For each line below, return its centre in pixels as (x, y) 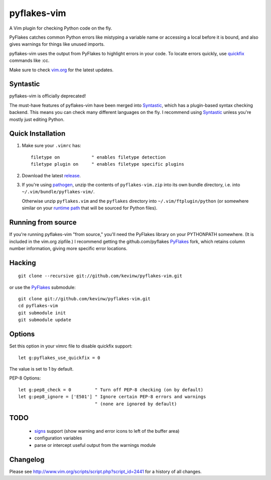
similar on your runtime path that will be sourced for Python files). (90, 208)
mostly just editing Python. (37, 119)
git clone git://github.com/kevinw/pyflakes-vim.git (84, 299)
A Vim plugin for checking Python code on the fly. (61, 28)
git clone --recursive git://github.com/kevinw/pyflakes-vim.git (100, 276)
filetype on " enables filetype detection (98, 157)
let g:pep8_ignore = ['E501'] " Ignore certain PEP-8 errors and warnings (112, 397)
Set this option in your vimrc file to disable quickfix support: (71, 346)
